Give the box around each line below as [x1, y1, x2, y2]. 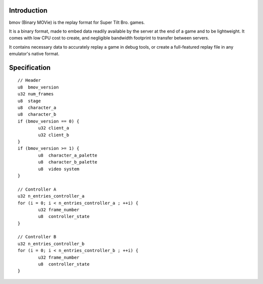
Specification [9, 63, 51, 71]
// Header [18, 78, 41, 83]
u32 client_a [38, 125, 69, 131]
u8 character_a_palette [38, 152, 97, 158]
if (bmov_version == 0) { [18, 118, 80, 124]
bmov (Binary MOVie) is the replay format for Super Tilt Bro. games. [9, 19, 145, 25]
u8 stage [18, 98, 41, 104]
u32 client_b [38, 132, 69, 138]
